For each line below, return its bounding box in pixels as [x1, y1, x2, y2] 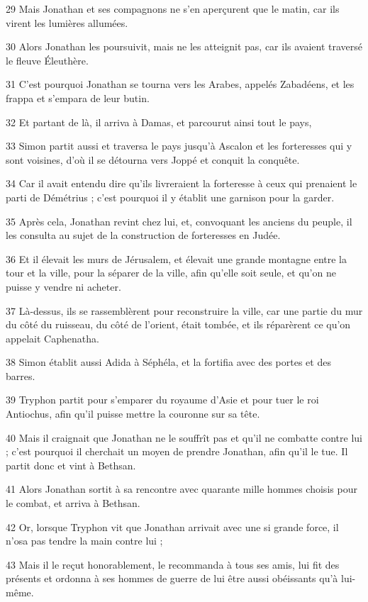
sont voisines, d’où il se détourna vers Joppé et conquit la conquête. [6, 152, 300, 167]
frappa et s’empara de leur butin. [6, 90, 150, 105]
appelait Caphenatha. [6, 330, 99, 345]
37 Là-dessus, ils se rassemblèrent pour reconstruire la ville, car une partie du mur [6, 303, 363, 318]
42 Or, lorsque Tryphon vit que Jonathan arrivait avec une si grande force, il [6, 519, 339, 534]
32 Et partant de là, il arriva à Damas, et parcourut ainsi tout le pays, [6, 114, 312, 129]
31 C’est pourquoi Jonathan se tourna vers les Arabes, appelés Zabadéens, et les [6, 77, 355, 91]
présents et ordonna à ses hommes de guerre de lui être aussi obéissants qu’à [6, 571, 338, 586]
